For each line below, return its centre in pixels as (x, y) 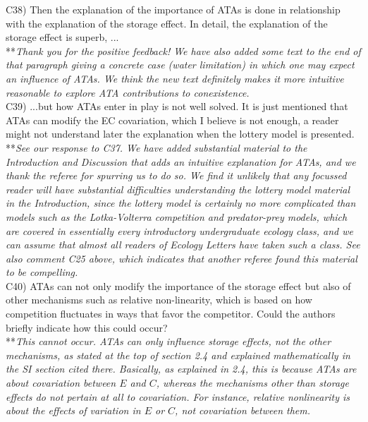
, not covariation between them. (243, 410)
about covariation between (61, 383)
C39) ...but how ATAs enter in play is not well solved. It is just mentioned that (177, 106)
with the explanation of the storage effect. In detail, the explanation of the (167, 23)
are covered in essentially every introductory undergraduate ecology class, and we (179, 230)
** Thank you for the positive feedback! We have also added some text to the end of (183, 50)
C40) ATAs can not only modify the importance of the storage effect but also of (178, 285)
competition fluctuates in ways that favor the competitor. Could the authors (171, 314)
